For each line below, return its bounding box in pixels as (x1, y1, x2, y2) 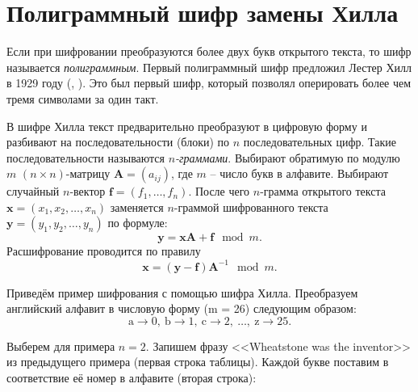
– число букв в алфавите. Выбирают (210, 165, 389, 182)
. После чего (188, 183, 250, 200)
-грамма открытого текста (260, 183, 386, 200)
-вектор (69, 183, 106, 200)
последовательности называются (6, 149, 165, 166)
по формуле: (107, 214, 168, 231)
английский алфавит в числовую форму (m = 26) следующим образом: (6, 300, 357, 317)
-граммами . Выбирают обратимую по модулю (175, 149, 400, 166)
